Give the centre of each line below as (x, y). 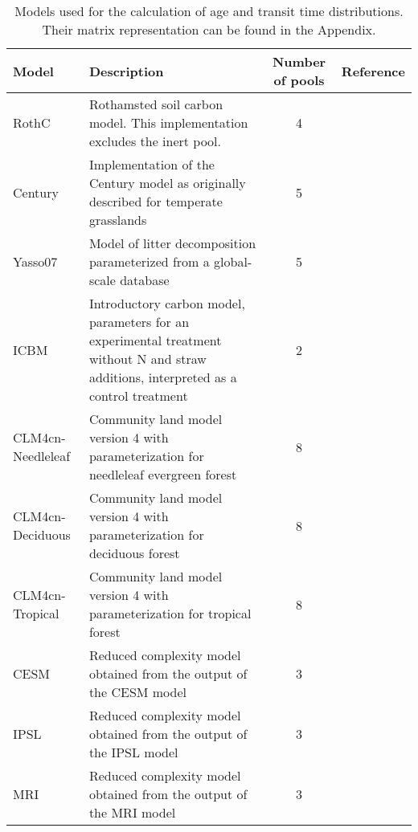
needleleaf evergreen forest (163, 474)
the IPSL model (133, 752)
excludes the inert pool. (155, 141)
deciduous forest (134, 553)
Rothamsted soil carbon (156, 104)
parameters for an (139, 322)
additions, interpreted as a (163, 377)
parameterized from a (149, 261)
